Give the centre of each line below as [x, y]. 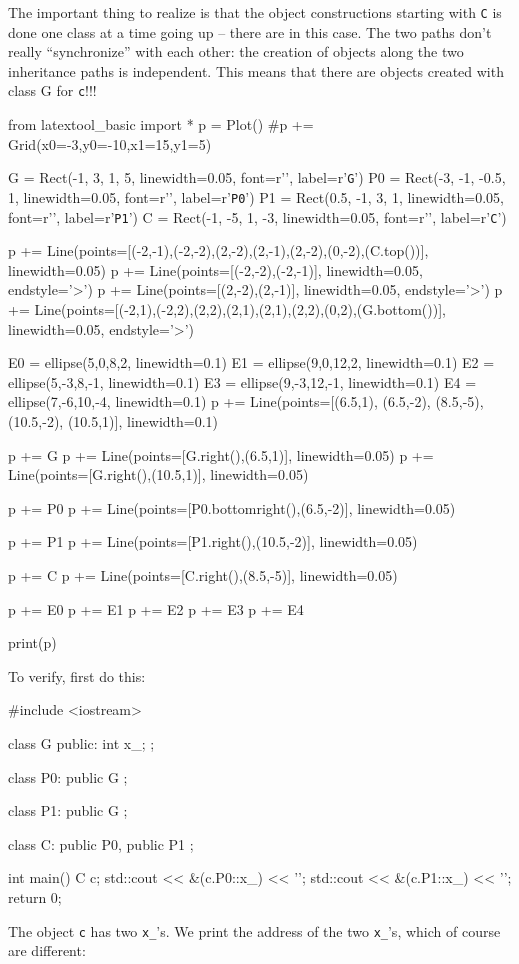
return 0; [35, 896]
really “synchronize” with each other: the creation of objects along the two [236, 51]
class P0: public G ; [68, 776]
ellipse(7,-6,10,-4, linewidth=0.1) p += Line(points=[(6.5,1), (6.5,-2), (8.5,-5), [246, 401]
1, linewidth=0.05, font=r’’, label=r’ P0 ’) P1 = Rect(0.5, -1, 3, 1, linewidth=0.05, [256, 196]
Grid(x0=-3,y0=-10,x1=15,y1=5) [110, 143]
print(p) [32, 642]
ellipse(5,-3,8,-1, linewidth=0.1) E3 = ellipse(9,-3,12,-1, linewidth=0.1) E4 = [242, 381]
